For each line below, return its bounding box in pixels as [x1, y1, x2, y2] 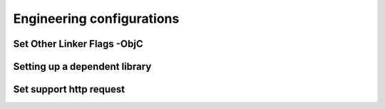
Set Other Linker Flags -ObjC [13, 38, 144, 50]
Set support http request [13, 83, 125, 95]
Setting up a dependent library [13, 61, 152, 73]
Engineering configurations [13, 11, 180, 26]
